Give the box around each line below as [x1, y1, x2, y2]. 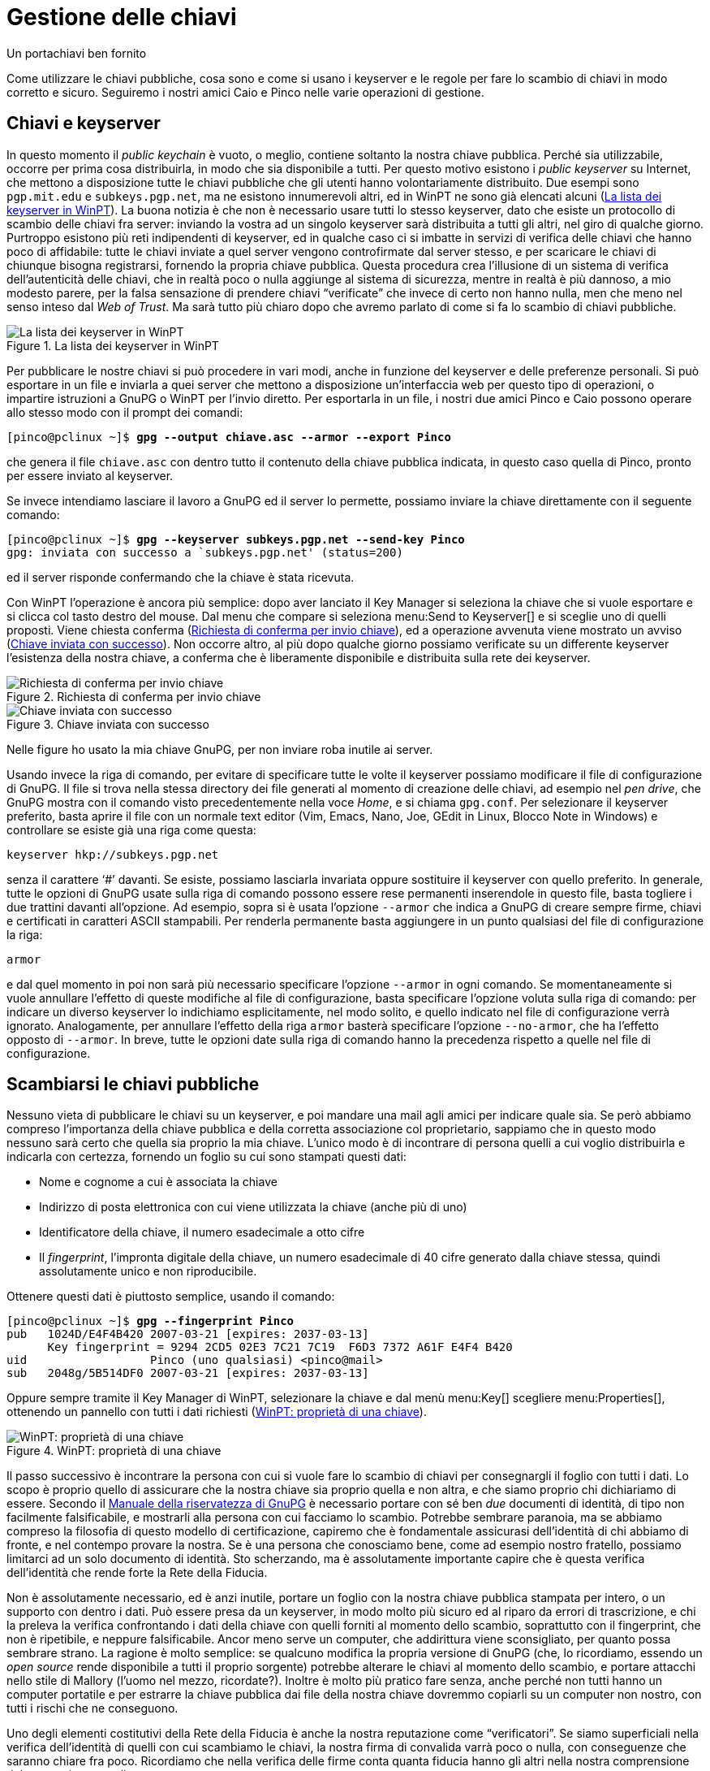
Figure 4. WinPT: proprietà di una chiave [6, 1444, 222, 1458]
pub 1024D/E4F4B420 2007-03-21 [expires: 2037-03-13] [6, 1327, 369, 1341]
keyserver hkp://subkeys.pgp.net [6, 847, 219, 861]
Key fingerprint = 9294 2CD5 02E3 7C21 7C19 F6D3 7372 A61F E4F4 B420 [47, 1340, 513, 1354]
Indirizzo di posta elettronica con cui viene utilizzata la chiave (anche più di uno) [39, 1200, 467, 1215]
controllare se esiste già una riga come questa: [6, 822, 256, 837]
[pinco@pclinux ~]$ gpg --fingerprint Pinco [6, 1314, 295, 1328]
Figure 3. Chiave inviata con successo [6, 717, 209, 731]
